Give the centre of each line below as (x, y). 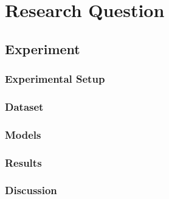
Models (23, 134)
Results (23, 162)
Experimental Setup (55, 79)
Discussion (31, 190)
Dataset (24, 106)
